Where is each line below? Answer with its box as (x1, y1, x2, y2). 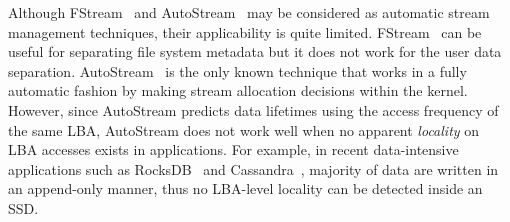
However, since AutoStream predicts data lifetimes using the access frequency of (8, 99, 499, 120)
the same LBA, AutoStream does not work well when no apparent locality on (8, 119, 480, 140)
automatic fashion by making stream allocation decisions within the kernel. (8, 80, 468, 101)
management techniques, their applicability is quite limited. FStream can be (8, 21, 482, 42)
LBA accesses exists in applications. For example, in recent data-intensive (8, 139, 459, 160)
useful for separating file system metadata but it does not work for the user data (8, 41, 502, 62)
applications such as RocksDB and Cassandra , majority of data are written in (8, 158, 499, 179)
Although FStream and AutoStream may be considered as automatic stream (8, 2, 490, 22)
